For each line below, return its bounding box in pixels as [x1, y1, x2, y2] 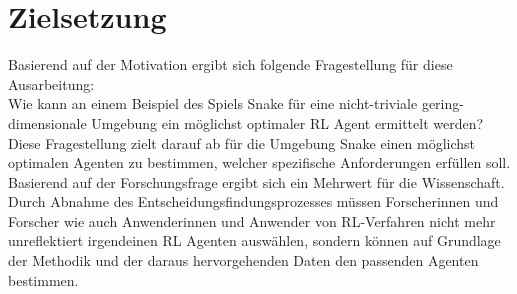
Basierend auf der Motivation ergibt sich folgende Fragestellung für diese [8, 54, 453, 75]
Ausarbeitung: [8, 73, 95, 94]
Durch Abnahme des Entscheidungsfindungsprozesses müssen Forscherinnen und [8, 191, 499, 212]
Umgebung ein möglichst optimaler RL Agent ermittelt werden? [91, 112, 484, 133]
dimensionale [8, 112, 87, 133]
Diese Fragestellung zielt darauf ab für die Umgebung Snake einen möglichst [8, 132, 476, 153]
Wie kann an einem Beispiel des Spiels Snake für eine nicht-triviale [8, 93, 418, 114]
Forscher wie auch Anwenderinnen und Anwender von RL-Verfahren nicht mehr [8, 210, 496, 231]
